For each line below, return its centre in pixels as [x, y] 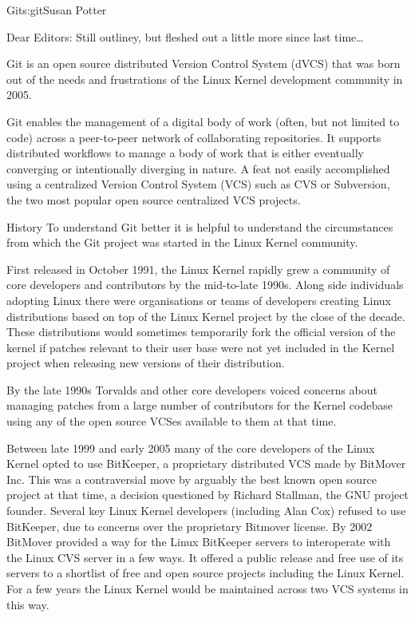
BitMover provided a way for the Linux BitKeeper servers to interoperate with [199, 542]
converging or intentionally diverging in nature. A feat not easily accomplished [198, 168]
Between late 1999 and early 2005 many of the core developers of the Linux [191, 448]
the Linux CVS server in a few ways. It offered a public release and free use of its [205, 557]
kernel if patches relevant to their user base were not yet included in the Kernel [201, 347]
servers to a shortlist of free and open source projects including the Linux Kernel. [206, 573]
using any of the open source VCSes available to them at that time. [172, 421]
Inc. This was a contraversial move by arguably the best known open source [192, 479]
